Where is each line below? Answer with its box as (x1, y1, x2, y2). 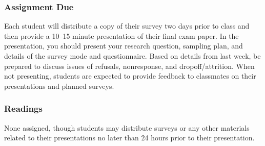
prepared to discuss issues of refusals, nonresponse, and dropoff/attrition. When (4, 60, 255, 71)
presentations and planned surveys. (4, 80, 114, 91)
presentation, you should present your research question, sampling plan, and (4, 40, 243, 51)
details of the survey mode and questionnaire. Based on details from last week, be (4, 51, 261, 61)
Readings (4, 102, 43, 115)
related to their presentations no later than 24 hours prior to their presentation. (4, 132, 255, 143)
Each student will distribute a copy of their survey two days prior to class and (4, 20, 250, 31)
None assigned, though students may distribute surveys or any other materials (4, 122, 250, 133)
